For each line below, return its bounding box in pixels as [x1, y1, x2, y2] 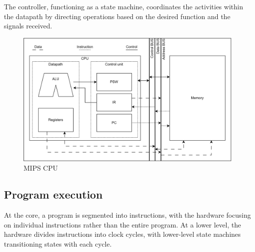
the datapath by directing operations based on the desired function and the [4, 11, 230, 21]
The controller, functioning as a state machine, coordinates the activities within [4, 1, 243, 11]
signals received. [4, 21, 52, 31]
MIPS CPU [24, 163, 58, 173]
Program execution [4, 187, 103, 202]
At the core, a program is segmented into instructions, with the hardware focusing [4, 209, 251, 220]
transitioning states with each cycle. [4, 238, 112, 249]
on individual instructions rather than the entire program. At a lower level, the [4, 219, 241, 229]
